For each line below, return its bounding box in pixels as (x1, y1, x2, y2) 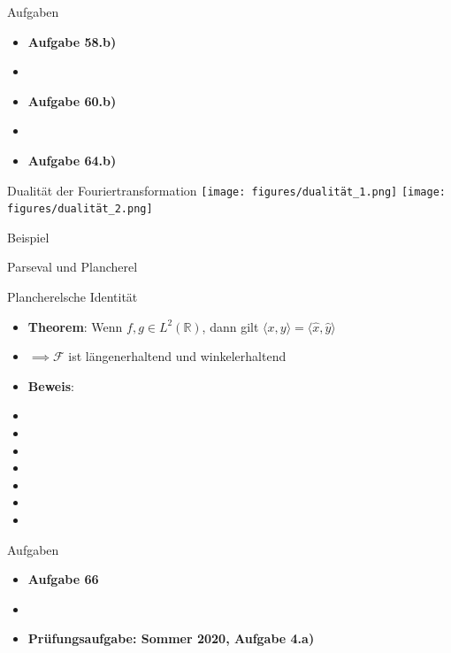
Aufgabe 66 (27, 570, 99, 588)
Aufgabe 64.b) (27, 150, 117, 169)
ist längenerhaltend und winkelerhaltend (68, 347, 287, 365)
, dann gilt (202, 317, 259, 335)
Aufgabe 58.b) (27, 32, 117, 50)
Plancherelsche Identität (7, 288, 138, 306)
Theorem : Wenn (27, 317, 123, 335)
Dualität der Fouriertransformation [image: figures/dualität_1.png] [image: (7, 181, 446, 199)
